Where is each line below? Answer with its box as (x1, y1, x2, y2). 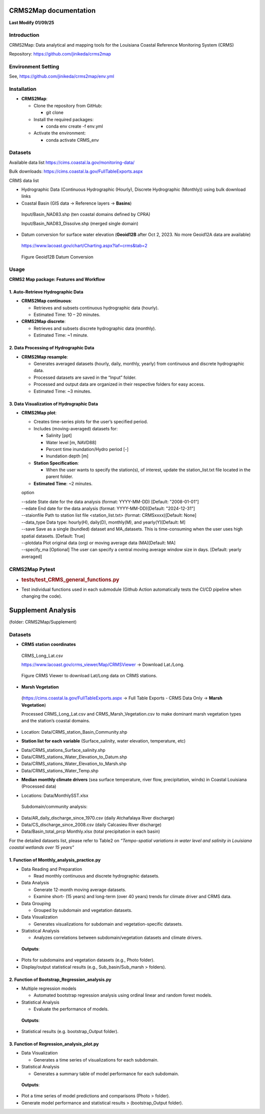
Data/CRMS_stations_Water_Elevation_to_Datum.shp (21, 754, 128, 760)
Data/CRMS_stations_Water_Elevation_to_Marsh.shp (21, 761, 127, 767)
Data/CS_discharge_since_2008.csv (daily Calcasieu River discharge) (21, 822, 162, 828)
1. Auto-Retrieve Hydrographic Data (9, 289, 83, 294)
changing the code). (21, 593, 62, 599)
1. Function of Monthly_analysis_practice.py (9, 857, 101, 863)
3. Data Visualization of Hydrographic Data (9, 400, 98, 407)
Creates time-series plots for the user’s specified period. (33, 419, 148, 424)
